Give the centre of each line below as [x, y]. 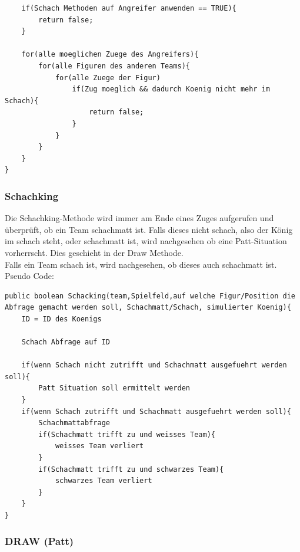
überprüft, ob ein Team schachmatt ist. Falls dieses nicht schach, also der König [149, 229]
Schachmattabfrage [74, 423]
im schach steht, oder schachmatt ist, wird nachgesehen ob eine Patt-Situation [146, 241]
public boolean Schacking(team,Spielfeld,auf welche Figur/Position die [150, 296]
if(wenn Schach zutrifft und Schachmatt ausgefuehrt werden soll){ [156, 411]
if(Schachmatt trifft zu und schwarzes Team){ [131, 469]
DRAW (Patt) [39, 541]
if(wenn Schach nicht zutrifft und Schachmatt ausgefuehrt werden [154, 365]
